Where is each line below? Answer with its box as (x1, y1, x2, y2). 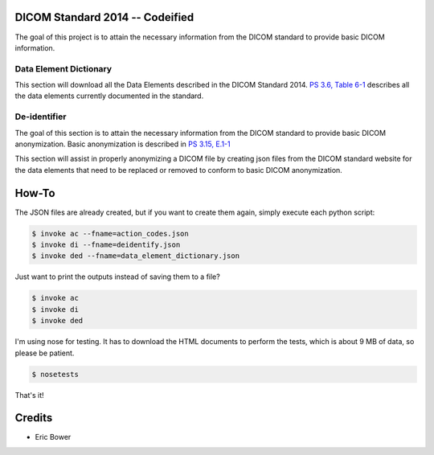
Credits (14, 411, 53, 425)
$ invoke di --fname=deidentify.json (31, 240, 181, 249)
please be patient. (14, 348, 75, 358)
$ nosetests (31, 370, 80, 379)
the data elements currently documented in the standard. (14, 91, 204, 100)
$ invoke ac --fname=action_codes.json (31, 229, 189, 238)
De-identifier (14, 111, 67, 122)
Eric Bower (35, 432, 72, 442)
